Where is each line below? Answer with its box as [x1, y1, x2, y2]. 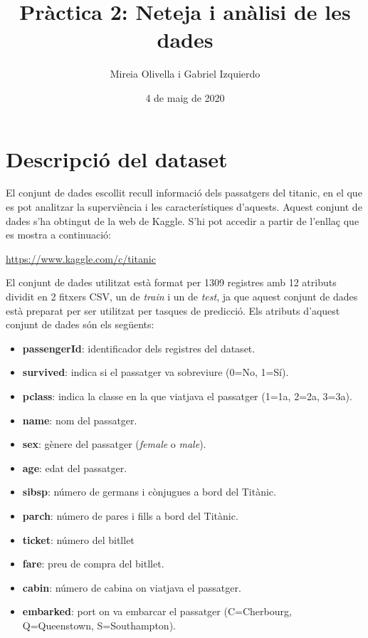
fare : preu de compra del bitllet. [22, 556, 164, 571]
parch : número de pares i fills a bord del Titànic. [22, 508, 238, 523]
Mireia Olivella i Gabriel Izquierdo [110, 66, 261, 81]
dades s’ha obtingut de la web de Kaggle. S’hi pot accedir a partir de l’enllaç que [6, 213, 359, 228]
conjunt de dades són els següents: [6, 317, 154, 332]
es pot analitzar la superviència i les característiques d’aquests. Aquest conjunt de [6, 199, 362, 214]
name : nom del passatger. [22, 412, 137, 427]
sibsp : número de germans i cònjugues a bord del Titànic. [22, 484, 276, 499]
